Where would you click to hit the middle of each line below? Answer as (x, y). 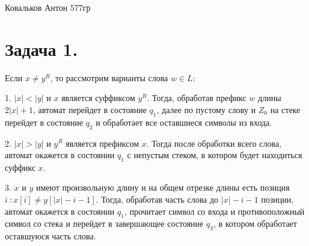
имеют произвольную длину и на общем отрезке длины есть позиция (163, 187)
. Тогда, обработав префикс (197, 98)
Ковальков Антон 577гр (48, 7)
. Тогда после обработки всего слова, (214, 143)
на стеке (285, 109)
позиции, (277, 199)
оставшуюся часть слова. (50, 236)
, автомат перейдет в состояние (90, 109)
